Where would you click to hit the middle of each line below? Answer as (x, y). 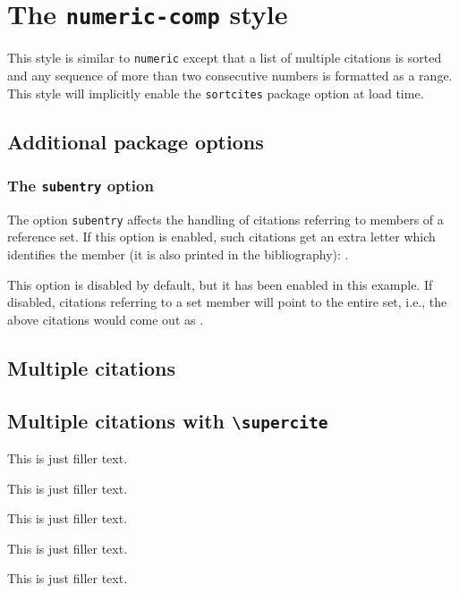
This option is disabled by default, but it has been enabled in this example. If (220, 284)
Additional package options (136, 141)
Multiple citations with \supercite (168, 420)
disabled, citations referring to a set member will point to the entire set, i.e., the (227, 302)
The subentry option (81, 185)
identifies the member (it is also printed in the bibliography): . (178, 254)
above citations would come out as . (106, 319)
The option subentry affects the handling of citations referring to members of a (225, 219)
